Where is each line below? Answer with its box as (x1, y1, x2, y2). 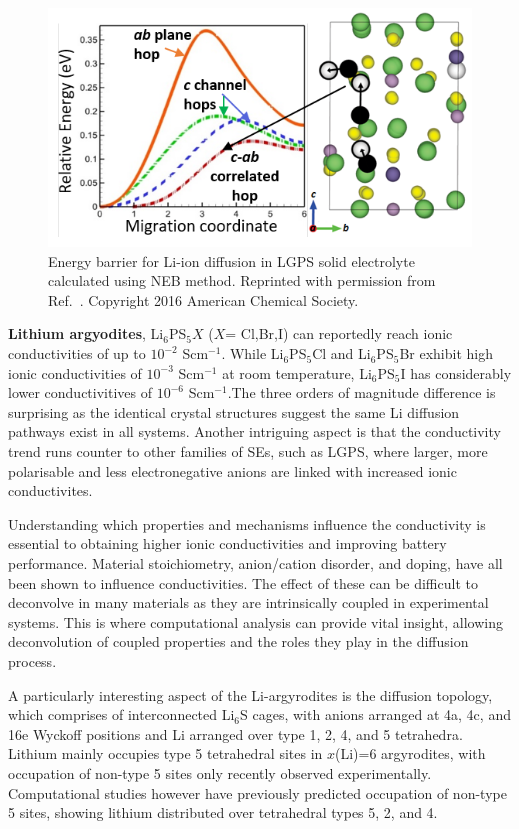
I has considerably (400, 362, 512, 383)
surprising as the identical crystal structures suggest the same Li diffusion (8, 401, 460, 422)
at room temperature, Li (222, 362, 372, 383)
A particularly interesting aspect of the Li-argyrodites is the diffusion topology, (8, 684, 493, 705)
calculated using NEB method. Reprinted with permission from (48, 270, 436, 291)
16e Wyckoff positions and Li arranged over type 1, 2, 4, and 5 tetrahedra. (8, 723, 463, 744)
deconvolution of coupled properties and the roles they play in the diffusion (8, 631, 469, 652)
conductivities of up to (8, 343, 146, 364)
